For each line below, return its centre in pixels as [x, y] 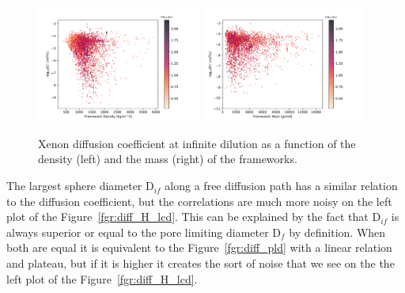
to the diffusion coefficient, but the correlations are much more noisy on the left [199, 201]
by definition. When [337, 232]
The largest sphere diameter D [80, 186]
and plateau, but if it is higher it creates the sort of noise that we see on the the [201, 263]
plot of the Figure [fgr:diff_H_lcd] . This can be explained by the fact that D [194, 217]
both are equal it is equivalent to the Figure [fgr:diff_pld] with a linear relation [199, 247]
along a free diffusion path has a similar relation [281, 186]
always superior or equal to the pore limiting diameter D [144, 232]
